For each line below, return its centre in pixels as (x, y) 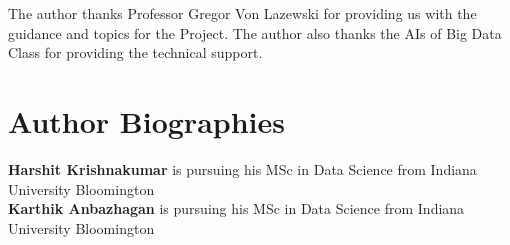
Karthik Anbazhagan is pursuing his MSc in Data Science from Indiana (236, 208)
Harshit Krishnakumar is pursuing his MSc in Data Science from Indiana (242, 168)
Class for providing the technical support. (135, 52)
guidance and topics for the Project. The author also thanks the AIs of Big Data (255, 32)
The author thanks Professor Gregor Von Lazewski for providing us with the (242, 13)
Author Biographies (146, 120)
